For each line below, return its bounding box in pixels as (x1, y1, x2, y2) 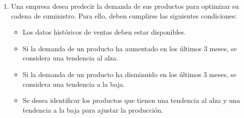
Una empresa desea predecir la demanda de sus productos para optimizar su (11, 1, 239, 11)
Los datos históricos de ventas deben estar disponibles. (22, 27, 186, 37)
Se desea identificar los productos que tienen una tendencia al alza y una (22, 95, 240, 105)
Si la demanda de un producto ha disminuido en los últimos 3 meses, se (22, 69, 237, 79)
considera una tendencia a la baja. (22, 79, 125, 89)
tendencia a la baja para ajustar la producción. (22, 104, 163, 115)
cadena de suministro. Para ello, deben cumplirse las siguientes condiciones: (11, 10, 237, 20)
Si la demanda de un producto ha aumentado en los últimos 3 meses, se (22, 43, 237, 53)
